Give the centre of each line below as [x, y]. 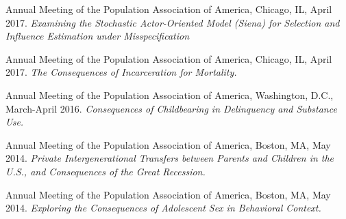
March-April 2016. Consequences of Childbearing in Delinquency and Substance [171, 108]
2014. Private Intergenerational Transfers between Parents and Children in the [170, 158]
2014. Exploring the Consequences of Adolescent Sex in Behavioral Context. [163, 208]
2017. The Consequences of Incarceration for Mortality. [121, 72]
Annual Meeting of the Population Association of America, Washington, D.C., [170, 94]
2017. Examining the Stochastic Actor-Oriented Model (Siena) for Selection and [173, 22]
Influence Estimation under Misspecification [98, 36]
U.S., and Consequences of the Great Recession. [106, 171]
